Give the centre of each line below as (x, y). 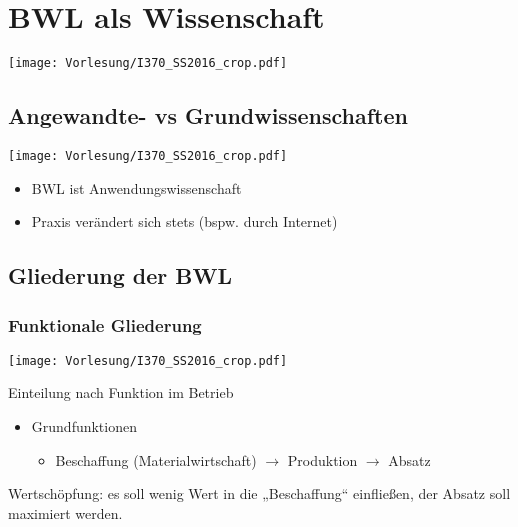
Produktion (322, 459)
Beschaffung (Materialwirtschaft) (156, 459)
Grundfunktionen (84, 426)
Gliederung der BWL (120, 275)
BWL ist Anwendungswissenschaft (136, 187)
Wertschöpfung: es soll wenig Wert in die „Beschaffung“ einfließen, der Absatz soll (259, 493)
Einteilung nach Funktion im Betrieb (121, 392)
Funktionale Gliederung (105, 324)
